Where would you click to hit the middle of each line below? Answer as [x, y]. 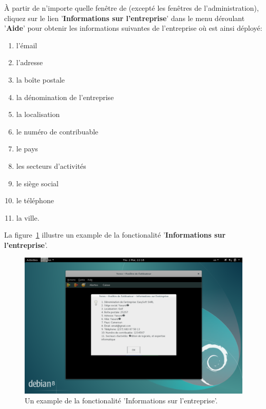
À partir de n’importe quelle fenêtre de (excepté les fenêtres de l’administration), [131, 8]
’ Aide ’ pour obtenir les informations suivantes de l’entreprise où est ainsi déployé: [133, 28]
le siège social [37, 183]
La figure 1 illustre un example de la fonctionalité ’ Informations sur [115, 235]
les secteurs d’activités [51, 165]
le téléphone [35, 200]
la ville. [28, 217]
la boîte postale [40, 79]
